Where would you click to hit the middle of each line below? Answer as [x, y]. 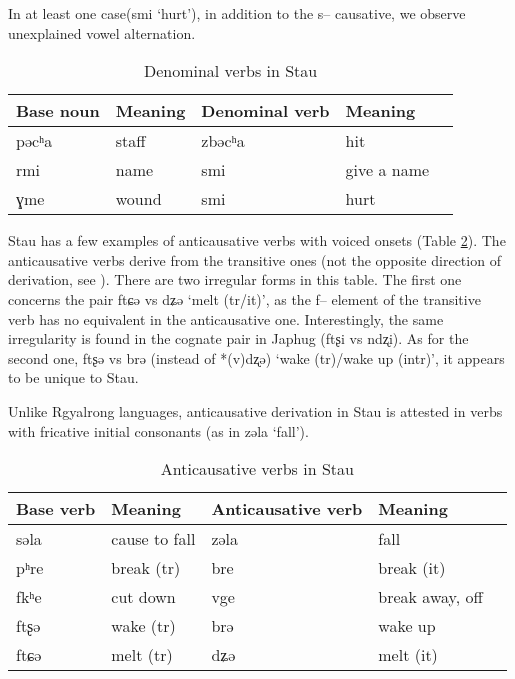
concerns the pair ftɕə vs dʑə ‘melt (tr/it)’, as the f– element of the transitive [244, 298]
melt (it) [408, 655]
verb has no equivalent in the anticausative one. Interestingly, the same [226, 318]
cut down [143, 597]
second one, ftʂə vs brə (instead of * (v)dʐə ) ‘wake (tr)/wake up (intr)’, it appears [256, 357]
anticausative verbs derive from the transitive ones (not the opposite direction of [254, 259]
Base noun [58, 111]
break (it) [412, 568]
